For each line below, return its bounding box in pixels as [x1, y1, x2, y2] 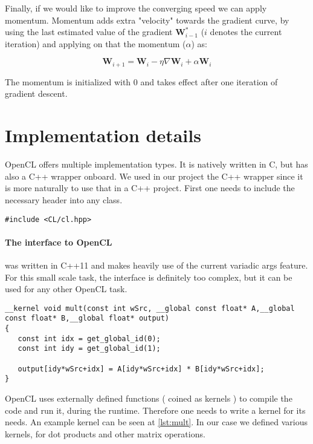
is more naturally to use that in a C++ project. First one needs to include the [5, 181, 295, 194]
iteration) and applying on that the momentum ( [5, 37, 186, 50]
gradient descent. [5, 87, 68, 100]
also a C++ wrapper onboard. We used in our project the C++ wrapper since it [5, 169, 303, 182]
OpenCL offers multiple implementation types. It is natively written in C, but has [5, 158, 308, 171]
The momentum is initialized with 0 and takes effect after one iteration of [5, 75, 278, 88]
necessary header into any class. [5, 193, 123, 206]
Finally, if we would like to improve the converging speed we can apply [5, 2, 267, 14]
